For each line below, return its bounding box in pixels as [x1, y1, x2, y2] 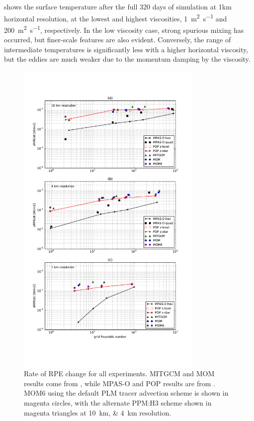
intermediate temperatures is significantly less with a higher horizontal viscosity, [4, 44, 249, 54]
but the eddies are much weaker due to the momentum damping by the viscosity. [4, 54, 251, 64]
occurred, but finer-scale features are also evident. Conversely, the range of [4, 34, 231, 45]
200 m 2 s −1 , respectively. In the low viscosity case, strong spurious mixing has [4, 23, 244, 35]
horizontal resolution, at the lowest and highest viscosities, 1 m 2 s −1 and [4, 11, 227, 23]
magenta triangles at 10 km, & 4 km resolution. [24, 407, 171, 418]
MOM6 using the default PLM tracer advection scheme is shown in [24, 388, 229, 398]
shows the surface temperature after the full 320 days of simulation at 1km [4, 1, 232, 11]
